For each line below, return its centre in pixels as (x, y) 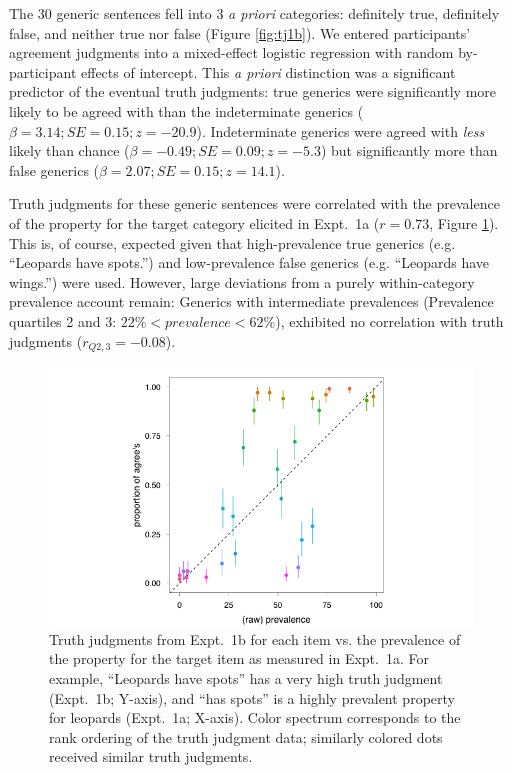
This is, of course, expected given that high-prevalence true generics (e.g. (232, 242)
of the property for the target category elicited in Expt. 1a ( (194, 222)
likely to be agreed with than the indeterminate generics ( (186, 110)
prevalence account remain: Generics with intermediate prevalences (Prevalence (251, 301)
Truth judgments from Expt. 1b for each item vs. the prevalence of (255, 638)
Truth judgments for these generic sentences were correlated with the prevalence (254, 203)
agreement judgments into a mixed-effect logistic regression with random (231, 52)
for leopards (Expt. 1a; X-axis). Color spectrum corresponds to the (255, 717)
